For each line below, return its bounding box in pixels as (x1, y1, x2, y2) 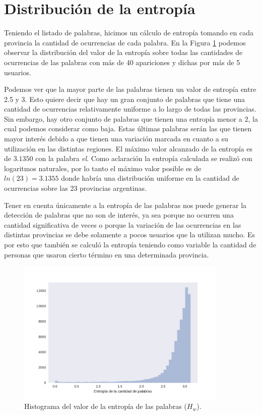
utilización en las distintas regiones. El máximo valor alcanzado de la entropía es (4, 143, 253, 153)
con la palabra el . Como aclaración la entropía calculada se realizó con (35, 153, 252, 164)
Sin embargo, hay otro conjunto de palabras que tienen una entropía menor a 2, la (4, 113, 258, 124)
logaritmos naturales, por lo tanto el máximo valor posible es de (4, 163, 202, 173)
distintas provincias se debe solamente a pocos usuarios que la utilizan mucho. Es (4, 229, 255, 240)
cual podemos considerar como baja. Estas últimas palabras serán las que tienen (4, 123, 252, 134)
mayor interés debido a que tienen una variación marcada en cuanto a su (4, 133, 228, 144)
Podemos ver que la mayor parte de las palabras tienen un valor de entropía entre (4, 84, 256, 94)
